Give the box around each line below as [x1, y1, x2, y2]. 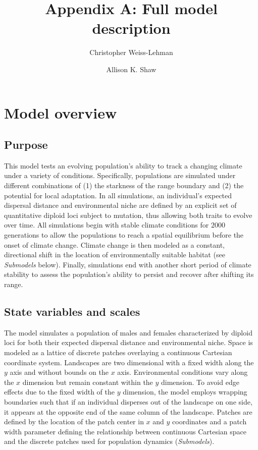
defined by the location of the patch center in [4, 416, 144, 427]
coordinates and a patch [172, 416, 247, 427]
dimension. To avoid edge [161, 376, 239, 387]
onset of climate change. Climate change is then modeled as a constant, [4, 239, 225, 250]
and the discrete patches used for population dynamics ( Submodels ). [4, 436, 215, 446]
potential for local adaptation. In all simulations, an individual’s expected [4, 190, 232, 200]
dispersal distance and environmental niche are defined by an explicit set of [4, 200, 237, 210]
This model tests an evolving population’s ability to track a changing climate [4, 160, 242, 171]
